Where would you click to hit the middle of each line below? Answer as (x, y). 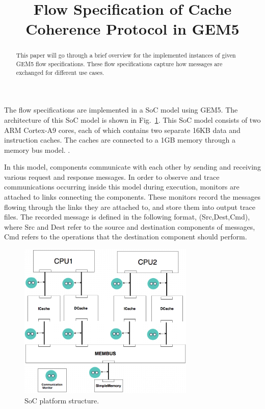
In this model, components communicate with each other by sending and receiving (132, 167)
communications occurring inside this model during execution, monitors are (122, 187)
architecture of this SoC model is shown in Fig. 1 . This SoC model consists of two (132, 119)
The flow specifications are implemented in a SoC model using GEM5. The (121, 110)
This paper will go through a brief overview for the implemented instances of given (126, 55)
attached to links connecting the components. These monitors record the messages (132, 197)
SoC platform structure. (62, 400)
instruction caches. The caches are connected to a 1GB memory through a (120, 140)
